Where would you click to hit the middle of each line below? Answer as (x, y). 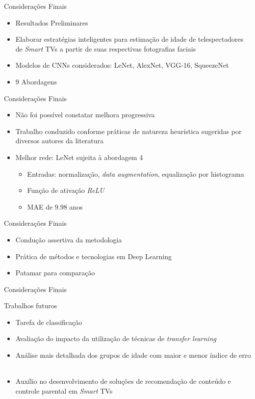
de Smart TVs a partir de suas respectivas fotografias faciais (106, 48)
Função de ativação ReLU (66, 190)
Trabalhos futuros (31, 306)
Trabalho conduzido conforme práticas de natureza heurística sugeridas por (128, 131)
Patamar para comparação (55, 273)
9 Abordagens (36, 81)
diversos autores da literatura (60, 141)
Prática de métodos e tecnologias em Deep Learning (93, 256)
